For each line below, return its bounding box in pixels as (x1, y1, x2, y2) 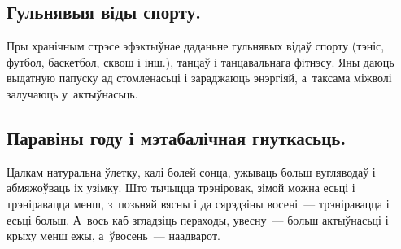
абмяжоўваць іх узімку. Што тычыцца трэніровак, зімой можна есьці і (7, 179, 355, 196)
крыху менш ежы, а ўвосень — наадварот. (7, 227, 220, 244)
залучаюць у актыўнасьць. (7, 85, 138, 102)
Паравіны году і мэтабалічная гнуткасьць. (7, 124, 347, 150)
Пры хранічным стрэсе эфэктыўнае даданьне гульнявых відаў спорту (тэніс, (7, 37, 385, 55)
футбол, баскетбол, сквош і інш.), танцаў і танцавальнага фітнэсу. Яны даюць (7, 53, 394, 70)
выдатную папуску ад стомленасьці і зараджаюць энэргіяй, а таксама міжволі (7, 69, 392, 86)
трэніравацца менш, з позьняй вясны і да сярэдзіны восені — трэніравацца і (7, 194, 390, 212)
